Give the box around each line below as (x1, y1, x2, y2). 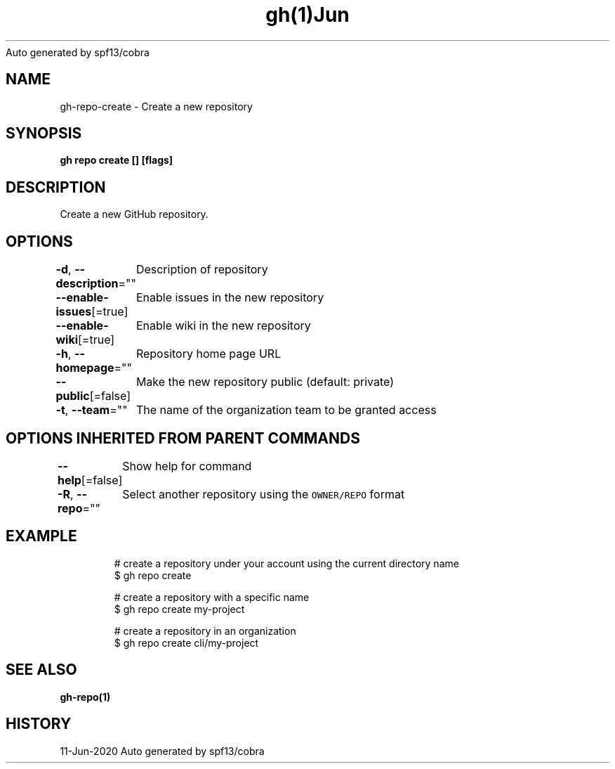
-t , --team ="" (55, 403, 128, 418)
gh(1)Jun (265, 3, 350, 27)
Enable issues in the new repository (135, 290, 324, 305)
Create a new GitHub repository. (60, 208, 209, 221)
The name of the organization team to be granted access (135, 403, 437, 418)
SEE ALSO (6, 661, 77, 679)
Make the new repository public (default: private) (135, 375, 395, 389)
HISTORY (6, 715, 72, 733)
